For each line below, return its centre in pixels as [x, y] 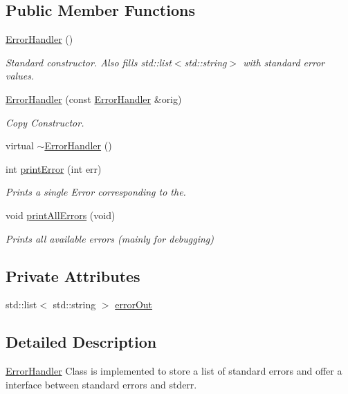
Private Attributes [73, 275]
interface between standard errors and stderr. [101, 384]
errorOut [134, 304]
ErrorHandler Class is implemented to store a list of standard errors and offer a [174, 371]
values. [20, 76]
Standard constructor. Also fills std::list [89, 62]
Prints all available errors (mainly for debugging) [110, 238]
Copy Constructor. [45, 122]
